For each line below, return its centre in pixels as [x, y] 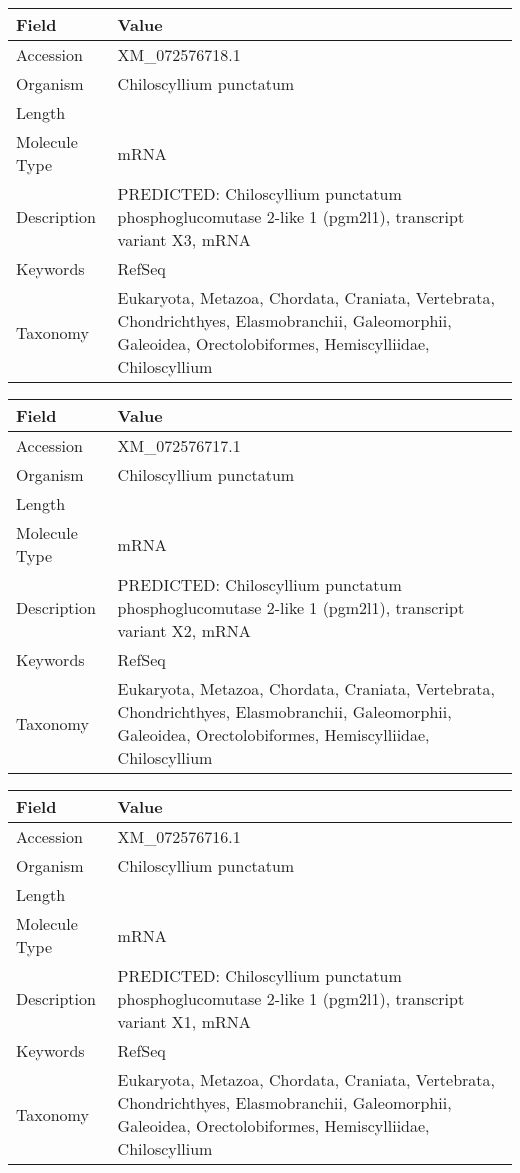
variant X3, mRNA [184, 239]
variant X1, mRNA [184, 1021]
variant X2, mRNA [184, 630]
